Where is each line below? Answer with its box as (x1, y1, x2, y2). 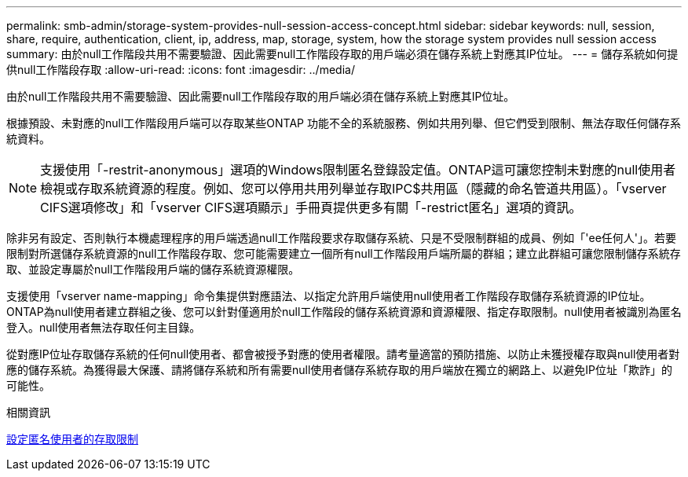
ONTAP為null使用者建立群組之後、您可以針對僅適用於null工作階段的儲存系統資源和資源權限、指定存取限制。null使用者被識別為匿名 (6, 305, 682, 318)
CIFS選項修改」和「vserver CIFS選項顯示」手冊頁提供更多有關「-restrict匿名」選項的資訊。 (40, 200, 582, 215)
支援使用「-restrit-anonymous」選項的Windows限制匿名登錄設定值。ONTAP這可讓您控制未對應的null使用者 (40, 162, 676, 178)
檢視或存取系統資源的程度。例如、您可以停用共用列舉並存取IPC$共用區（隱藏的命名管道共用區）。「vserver (40, 181, 667, 196)
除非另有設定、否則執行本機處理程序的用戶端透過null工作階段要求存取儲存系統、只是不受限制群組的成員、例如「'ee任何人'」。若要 (6, 231, 677, 244)
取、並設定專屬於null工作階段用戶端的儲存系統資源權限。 (6, 262, 300, 276)
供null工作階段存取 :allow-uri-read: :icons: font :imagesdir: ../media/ (6, 63, 355, 76)
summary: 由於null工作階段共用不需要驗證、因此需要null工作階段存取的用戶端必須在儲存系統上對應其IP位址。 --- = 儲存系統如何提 (6, 47, 679, 61)
